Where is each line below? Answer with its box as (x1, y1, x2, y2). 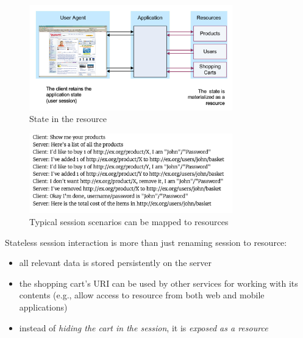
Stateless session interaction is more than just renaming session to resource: (5, 236, 287, 248)
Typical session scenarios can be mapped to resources (29, 215, 229, 228)
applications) (19, 300, 68, 313)
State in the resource (29, 112, 107, 125)
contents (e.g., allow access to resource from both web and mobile (19, 289, 265, 301)
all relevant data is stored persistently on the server (19, 256, 212, 269)
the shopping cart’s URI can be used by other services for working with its (19, 276, 298, 289)
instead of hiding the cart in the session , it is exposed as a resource (19, 321, 268, 334)
